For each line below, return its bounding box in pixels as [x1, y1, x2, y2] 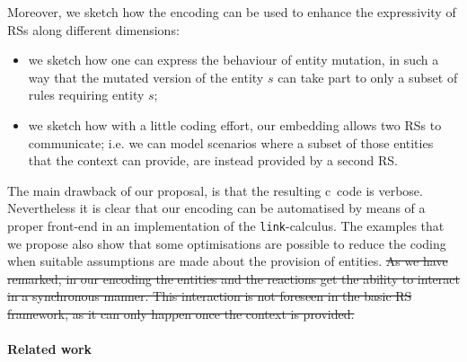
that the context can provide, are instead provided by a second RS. [28, 151, 398, 170]
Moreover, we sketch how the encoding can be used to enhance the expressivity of [7, 3, 456, 21]
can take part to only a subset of [278, 67, 458, 86]
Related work [7, 340, 93, 358]
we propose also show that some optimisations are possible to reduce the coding [7, 234, 446, 252]
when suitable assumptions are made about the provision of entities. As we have [7, 252, 448, 270]
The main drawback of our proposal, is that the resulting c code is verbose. [7, 181, 423, 199]
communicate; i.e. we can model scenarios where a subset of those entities [28, 133, 434, 152]
